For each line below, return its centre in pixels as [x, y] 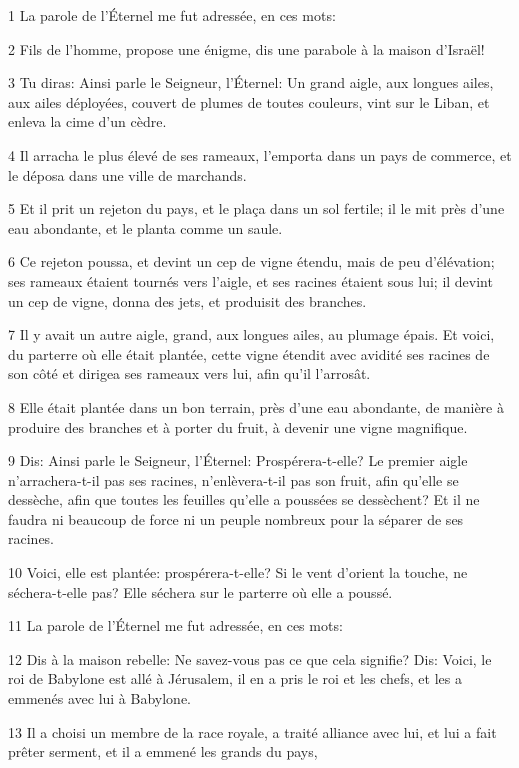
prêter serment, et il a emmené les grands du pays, [163, 751]
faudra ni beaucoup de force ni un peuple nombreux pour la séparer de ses [236, 518]
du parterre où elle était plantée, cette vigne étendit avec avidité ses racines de [249, 353]
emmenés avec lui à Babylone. [100, 698]
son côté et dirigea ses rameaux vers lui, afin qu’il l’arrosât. [189, 373]
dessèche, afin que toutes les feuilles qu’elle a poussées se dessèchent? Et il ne [244, 499]
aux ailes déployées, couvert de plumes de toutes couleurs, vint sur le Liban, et [249, 101]
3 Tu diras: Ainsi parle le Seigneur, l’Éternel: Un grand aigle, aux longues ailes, [251, 82]
